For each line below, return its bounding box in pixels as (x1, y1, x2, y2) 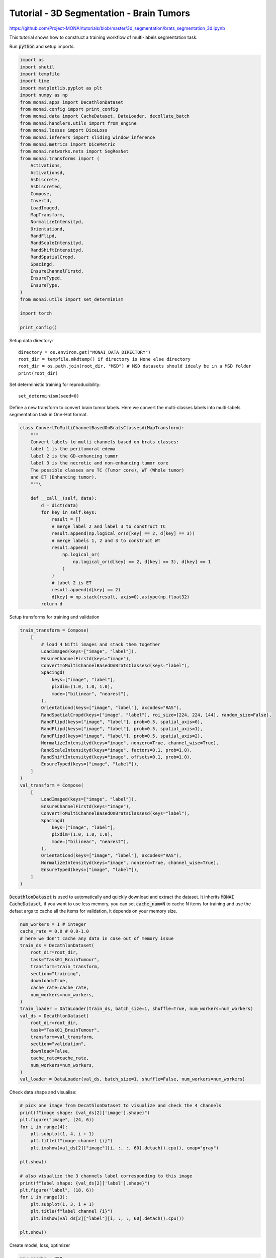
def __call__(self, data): (30, 496, 98, 501)
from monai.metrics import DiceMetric (20, 141, 116, 147)
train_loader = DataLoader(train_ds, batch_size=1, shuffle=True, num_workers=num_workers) (20, 1006, 253, 1011)
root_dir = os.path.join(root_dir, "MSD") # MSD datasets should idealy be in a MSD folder (18, 363, 251, 369)
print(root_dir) (18, 370, 58, 376)
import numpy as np (20, 92, 68, 98)
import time (20, 78, 50, 84)
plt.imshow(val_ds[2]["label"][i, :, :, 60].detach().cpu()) (30, 1215, 185, 1221)
